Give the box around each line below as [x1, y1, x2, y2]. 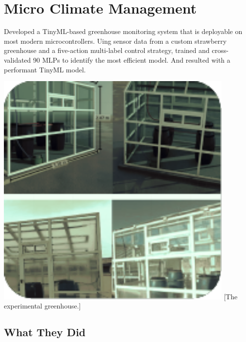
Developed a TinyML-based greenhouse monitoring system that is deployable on [4, 26, 243, 36]
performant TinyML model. [4, 64, 86, 74]
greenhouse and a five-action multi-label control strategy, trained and [4, 45, 210, 55]
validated [4, 54, 31, 65]
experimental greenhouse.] [4, 301, 81, 311]
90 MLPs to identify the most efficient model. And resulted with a [33, 54, 230, 65]
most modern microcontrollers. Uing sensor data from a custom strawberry [4, 35, 227, 46]
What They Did [4, 325, 86, 340]
